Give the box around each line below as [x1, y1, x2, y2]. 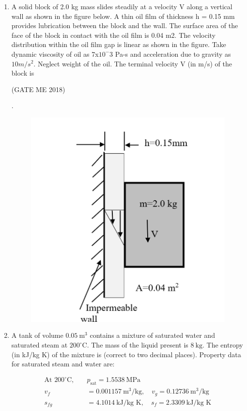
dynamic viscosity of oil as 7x [11, 48, 99, 59]
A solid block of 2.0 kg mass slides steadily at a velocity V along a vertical [11, 1, 232, 11]
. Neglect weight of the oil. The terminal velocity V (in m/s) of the [33, 58, 232, 68]
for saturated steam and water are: [11, 359, 115, 369]
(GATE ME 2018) [11, 84, 65, 94]
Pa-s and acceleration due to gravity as [115, 48, 231, 59]
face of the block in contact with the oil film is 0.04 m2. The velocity [11, 30, 216, 40]
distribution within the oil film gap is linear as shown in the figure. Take [11, 39, 226, 49]
